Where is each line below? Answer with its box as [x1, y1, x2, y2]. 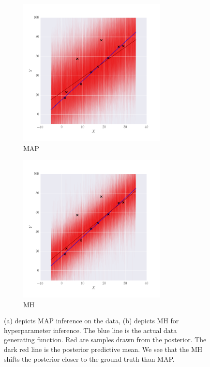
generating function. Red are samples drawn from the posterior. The [4, 334, 207, 345]
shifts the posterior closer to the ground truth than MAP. [4, 353, 175, 364]
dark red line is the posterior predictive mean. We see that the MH [4, 344, 203, 354]
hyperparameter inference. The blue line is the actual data [4, 325, 177, 335]
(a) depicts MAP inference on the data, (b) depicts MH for [4, 316, 179, 326]
